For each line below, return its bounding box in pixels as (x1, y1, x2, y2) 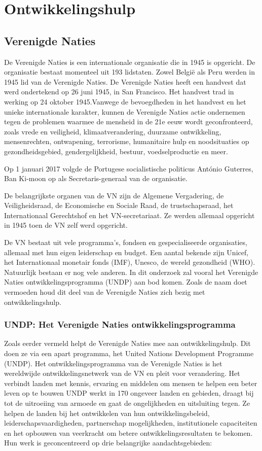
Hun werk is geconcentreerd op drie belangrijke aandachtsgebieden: (4, 437, 212, 448)
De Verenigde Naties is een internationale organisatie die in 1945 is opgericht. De (4, 56, 255, 67)
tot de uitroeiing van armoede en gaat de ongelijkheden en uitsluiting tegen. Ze (4, 398, 250, 408)
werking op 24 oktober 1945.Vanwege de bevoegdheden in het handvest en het (4, 96, 246, 107)
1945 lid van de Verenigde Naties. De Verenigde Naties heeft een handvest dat (4, 76, 246, 87)
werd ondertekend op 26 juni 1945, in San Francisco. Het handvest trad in (4, 86, 234, 97)
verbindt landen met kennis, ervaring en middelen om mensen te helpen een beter (4, 377, 257, 388)
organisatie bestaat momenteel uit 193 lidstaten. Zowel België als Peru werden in (4, 66, 255, 77)
